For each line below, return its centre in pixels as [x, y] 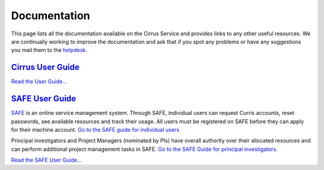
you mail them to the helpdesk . [49, 50]
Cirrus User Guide [45, 67]
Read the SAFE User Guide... [46, 160]
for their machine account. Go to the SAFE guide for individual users [95, 129]
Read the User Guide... [39, 81]
